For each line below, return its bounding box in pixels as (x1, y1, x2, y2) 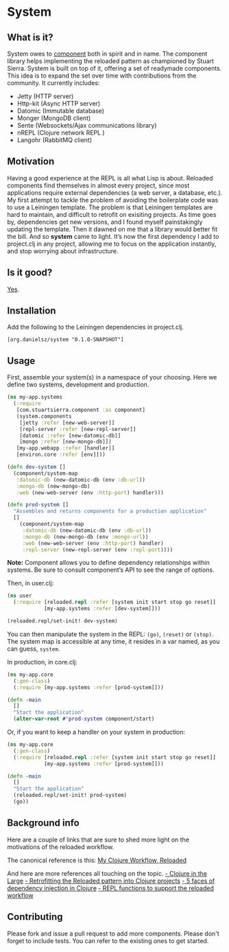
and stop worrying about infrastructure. (7, 246, 119, 255)
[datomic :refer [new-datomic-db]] (19, 432, 121, 439)
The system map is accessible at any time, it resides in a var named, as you (7, 637, 220, 645)
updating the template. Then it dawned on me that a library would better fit (7, 224, 218, 233)
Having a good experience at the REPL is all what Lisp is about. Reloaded (7, 174, 213, 182)
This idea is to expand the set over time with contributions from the (7, 71, 197, 80)
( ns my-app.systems (7, 394, 63, 401)
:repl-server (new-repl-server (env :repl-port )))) (22, 546, 173, 553)
